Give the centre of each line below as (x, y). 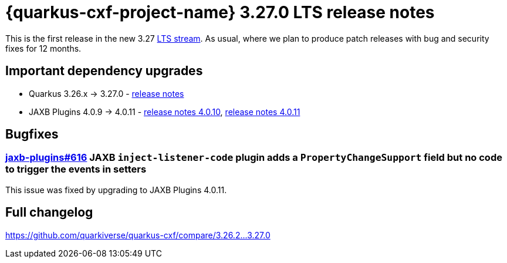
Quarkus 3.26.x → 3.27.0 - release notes (107, 93)
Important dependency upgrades (104, 71)
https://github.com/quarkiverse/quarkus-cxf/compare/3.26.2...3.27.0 (138, 235)
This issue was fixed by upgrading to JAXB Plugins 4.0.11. (116, 190)
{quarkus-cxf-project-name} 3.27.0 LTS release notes (220, 12)
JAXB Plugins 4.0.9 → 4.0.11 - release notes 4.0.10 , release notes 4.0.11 (165, 112)
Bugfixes (32, 134)
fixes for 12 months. (43, 48)
